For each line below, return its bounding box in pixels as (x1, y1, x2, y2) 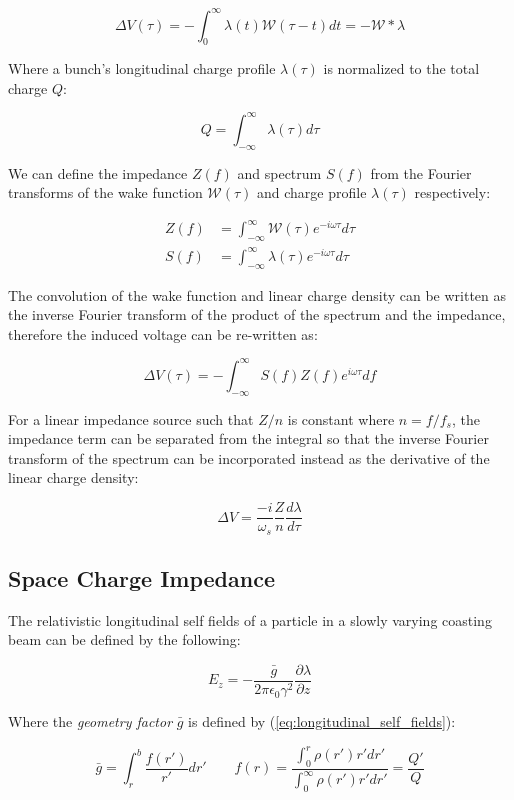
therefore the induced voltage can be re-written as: (8, 323, 318, 344)
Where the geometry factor (8, 711, 173, 732)
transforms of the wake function (8, 182, 203, 203)
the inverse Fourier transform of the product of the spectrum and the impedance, (8, 304, 506, 325)
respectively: (414, 182, 491, 203)
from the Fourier (370, 162, 472, 183)
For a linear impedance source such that (8, 408, 254, 429)
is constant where (287, 408, 395, 429)
